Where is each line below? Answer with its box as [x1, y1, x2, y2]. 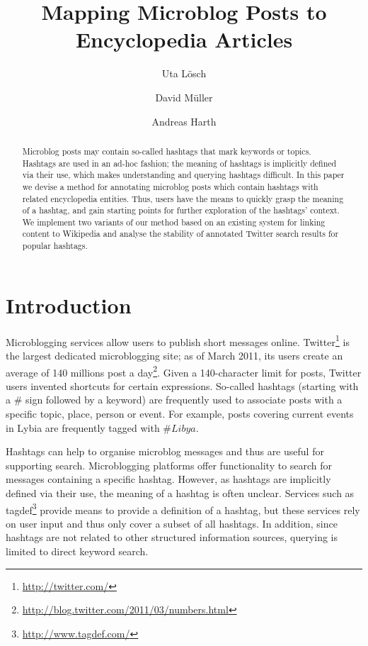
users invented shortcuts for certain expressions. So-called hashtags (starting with [6, 378, 359, 393]
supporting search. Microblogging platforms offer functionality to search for [6, 457, 333, 472]
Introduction [6, 290, 132, 319]
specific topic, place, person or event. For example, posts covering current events [6, 406, 354, 421]
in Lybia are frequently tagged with [6, 420, 160, 435]
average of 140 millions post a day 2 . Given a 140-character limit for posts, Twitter [6, 362, 362, 379]
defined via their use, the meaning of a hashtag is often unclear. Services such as [6, 485, 355, 500]
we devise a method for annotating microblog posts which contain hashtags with [22, 180, 318, 192]
